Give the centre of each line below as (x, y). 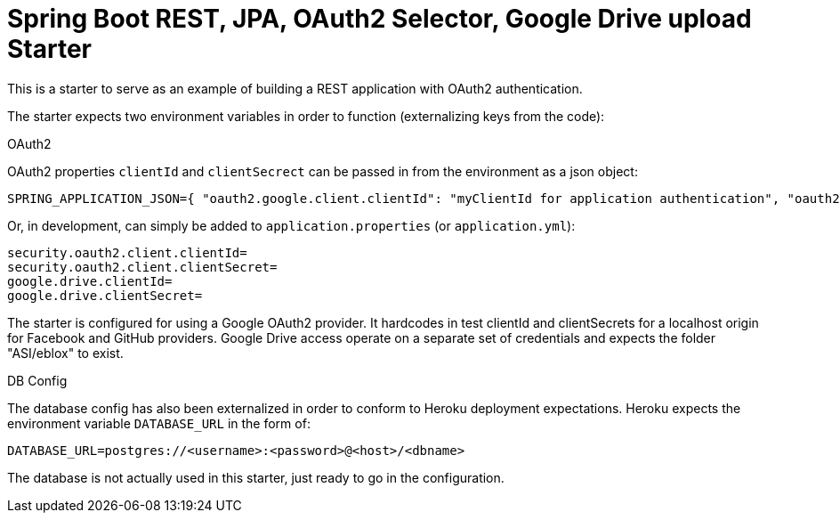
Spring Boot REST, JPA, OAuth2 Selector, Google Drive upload (380, 19)
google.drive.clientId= (90, 281)
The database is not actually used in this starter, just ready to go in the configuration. (256, 477)
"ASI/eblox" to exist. (65, 353)
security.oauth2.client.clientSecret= (142, 267)
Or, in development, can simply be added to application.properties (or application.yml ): (291, 225)
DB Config (37, 380)
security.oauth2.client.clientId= (127, 252)
